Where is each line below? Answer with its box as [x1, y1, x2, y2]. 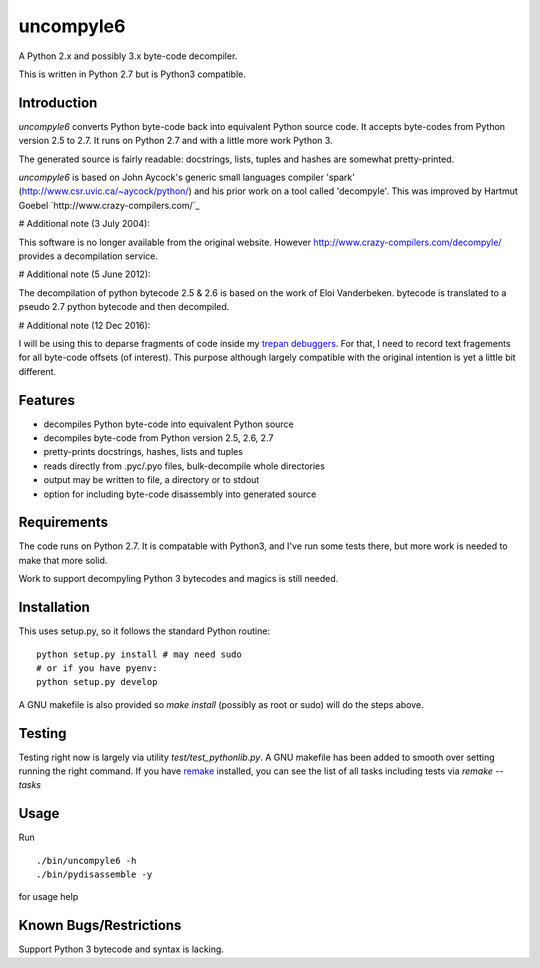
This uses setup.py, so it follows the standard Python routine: [18, 625, 270, 637]
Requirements [18, 514, 109, 531]
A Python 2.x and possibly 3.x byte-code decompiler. [18, 50, 238, 62]
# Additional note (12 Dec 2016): [18, 319, 151, 331]
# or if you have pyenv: [36, 662, 158, 674]
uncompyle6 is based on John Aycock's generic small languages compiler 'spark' [18, 171, 355, 184]
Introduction [18, 94, 98, 111]
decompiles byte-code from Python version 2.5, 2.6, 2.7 [43, 432, 274, 444]
